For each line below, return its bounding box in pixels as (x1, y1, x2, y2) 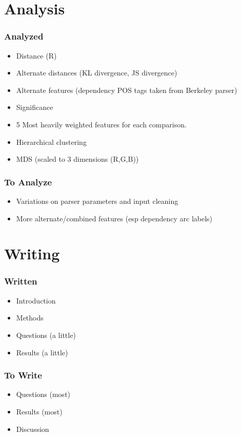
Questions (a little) (16, 329, 76, 340)
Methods (16, 312, 44, 323)
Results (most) (16, 406, 63, 416)
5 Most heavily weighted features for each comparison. (16, 119, 187, 129)
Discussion (16, 423, 49, 434)
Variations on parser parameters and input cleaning (16, 195, 178, 206)
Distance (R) (16, 50, 57, 61)
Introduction (16, 295, 56, 306)
